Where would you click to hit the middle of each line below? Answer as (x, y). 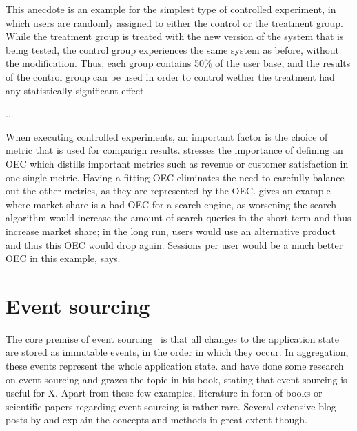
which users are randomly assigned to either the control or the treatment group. (174, 22)
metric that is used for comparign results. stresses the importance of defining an (174, 150)
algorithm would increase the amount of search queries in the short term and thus (178, 218)
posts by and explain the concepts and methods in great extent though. (156, 420)
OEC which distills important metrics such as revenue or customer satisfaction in (177, 163)
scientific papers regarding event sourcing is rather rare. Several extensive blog (171, 406)
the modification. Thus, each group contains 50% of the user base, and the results (178, 63)
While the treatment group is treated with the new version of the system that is (175, 36)
